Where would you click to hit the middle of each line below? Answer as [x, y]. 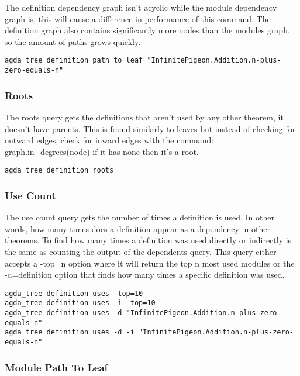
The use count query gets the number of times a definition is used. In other [139, 217]
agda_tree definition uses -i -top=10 [80, 303]
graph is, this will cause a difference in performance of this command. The [138, 18]
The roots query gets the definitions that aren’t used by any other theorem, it [144, 117]
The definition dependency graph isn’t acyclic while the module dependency [141, 7]
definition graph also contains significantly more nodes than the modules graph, [147, 30]
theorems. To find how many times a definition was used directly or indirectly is [148, 240]
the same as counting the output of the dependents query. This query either [141, 251]
